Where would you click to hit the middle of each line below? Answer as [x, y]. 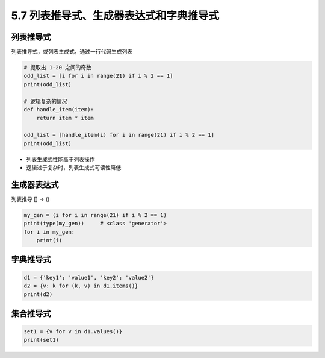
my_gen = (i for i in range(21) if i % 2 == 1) [95, 215]
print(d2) [38, 294]
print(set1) [42, 340]
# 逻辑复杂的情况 [45, 101]
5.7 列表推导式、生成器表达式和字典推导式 [115, 16]
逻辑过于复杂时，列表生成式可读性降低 [74, 167]
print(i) [49, 240]
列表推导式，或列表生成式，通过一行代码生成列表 [72, 52]
